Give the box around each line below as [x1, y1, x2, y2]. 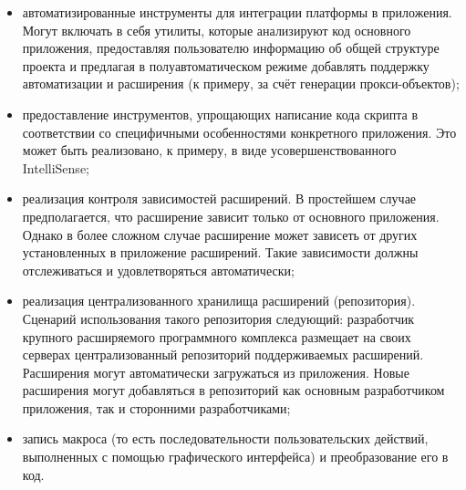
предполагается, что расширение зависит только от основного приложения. [22, 206, 440, 225]
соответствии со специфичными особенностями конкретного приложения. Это [22, 122, 457, 141]
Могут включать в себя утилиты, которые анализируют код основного [22, 20, 411, 39]
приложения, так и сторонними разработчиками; [22, 398, 291, 417]
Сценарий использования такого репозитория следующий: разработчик [22, 308, 415, 328]
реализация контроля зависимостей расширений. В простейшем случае [22, 189, 417, 208]
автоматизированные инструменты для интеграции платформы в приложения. [22, 3, 452, 21]
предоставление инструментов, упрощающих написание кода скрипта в [22, 104, 419, 123]
